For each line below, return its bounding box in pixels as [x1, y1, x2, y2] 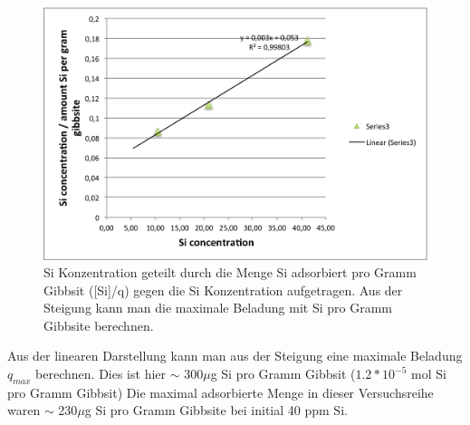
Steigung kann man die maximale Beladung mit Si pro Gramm [43, 298, 392, 317]
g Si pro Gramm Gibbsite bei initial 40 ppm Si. [84, 401, 348, 420]
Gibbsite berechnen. [43, 315, 154, 334]
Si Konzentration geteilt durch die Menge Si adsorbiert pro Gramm [43, 263, 417, 282]
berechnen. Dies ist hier [35, 364, 167, 383]
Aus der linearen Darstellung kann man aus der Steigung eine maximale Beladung [7, 346, 463, 365]
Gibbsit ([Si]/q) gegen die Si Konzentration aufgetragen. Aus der [43, 280, 403, 299]
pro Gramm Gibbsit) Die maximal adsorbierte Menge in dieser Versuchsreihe [7, 382, 434, 401]
